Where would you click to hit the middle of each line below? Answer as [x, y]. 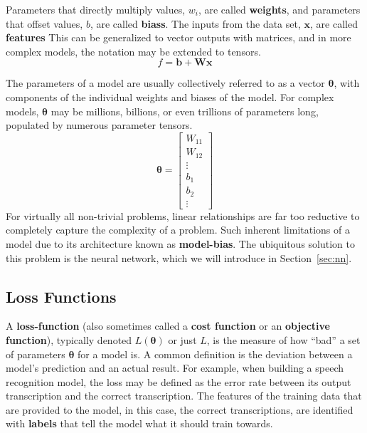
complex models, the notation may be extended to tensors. [133, 51]
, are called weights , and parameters [279, 9]
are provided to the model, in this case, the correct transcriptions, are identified [180, 409]
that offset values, [44, 23]
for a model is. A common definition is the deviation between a [215, 354]
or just [182, 339]
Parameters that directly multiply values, [96, 9]
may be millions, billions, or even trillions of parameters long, [185, 111]
